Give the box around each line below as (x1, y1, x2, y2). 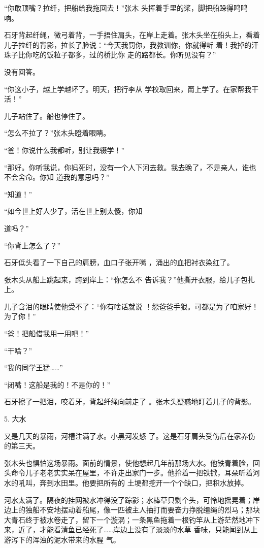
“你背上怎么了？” (4, 240, 61, 250)
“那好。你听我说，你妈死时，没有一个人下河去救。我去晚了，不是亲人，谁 (4, 162, 249, 172)
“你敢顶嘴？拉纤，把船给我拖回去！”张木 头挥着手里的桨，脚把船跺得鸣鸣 (4, 3, 248, 13)
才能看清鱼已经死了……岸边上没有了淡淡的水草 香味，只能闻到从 (39, 524, 251, 535)
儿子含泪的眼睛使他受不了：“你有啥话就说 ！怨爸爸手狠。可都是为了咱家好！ (4, 301, 259, 311)
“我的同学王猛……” (4, 362, 63, 373)
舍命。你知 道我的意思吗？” (18, 172, 110, 182)
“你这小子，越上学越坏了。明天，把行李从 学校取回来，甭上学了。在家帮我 (4, 83, 252, 94)
